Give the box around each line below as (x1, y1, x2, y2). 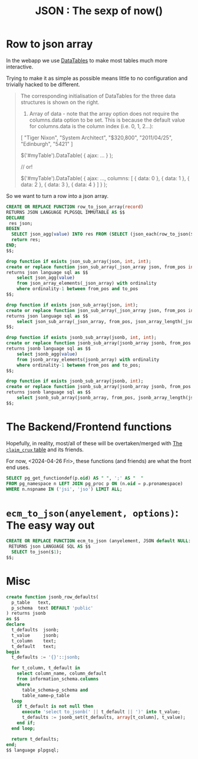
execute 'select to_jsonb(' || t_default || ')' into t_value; (21, 709, 181, 715)
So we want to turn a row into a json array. (6, 192, 109, 199)
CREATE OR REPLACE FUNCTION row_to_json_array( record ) (6, 204, 144, 210)
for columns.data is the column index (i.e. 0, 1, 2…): (29, 122, 154, 129)
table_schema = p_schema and (21, 687, 88, 693)
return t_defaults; (11, 736, 60, 742)
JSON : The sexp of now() (35, 4, 163, 18)
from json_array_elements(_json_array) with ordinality (16, 281, 157, 286)
